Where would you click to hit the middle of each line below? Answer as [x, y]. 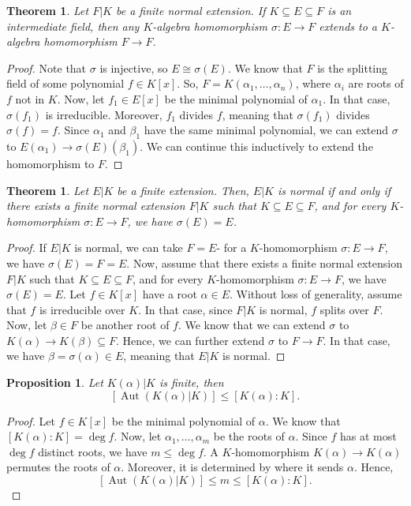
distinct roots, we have [93, 451]
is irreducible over [82, 309]
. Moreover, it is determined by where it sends [232, 467]
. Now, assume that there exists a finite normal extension [265, 262]
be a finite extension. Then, [183, 190]
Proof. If [26, 247]
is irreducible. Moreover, [104, 114]
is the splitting [353, 67]
